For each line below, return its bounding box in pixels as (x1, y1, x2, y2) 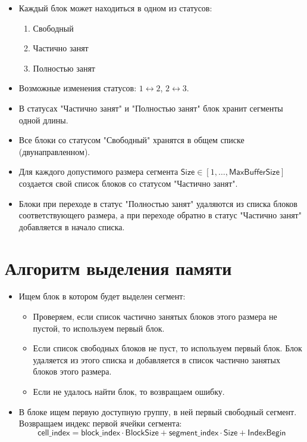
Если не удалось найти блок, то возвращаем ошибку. (33, 385, 225, 397)
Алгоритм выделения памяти (5, 255, 232, 280)
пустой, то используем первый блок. (33, 322, 165, 334)
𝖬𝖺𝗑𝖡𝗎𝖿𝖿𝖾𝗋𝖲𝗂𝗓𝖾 (228, 168, 280, 177)
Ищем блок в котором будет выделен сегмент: (18, 290, 186, 302)
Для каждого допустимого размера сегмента (18, 165, 178, 178)
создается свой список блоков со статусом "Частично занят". (18, 177, 238, 189)
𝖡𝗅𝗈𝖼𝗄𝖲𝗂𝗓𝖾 (125, 428, 159, 437)
